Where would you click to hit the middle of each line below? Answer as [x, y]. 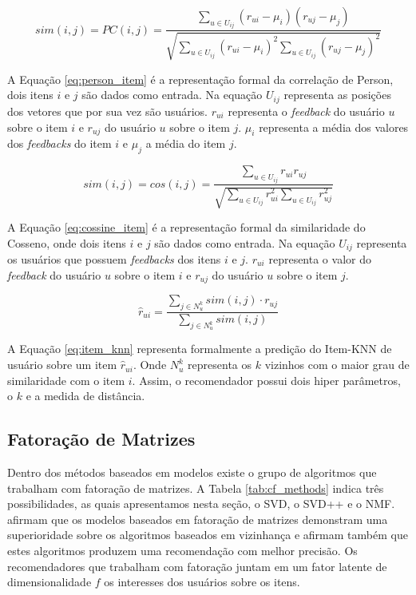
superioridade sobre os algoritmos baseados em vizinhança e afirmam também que [208, 535]
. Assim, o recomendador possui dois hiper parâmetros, [266, 380]
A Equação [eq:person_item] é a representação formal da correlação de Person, [200, 79]
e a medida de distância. [85, 396]
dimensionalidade [50, 582]
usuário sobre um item [62, 365]
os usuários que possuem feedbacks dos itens [114, 259]
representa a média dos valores [334, 127]
